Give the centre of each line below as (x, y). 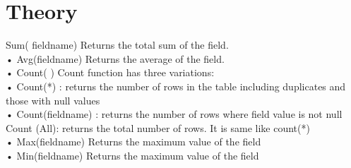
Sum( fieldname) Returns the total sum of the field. (117, 45)
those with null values (53, 100)
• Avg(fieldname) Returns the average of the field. (115, 58)
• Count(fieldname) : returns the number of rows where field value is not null (174, 114)
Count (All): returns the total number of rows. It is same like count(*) (158, 127)
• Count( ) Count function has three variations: (110, 72)
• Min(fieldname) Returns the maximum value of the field (132, 155)
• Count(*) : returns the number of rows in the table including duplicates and (176, 86)
